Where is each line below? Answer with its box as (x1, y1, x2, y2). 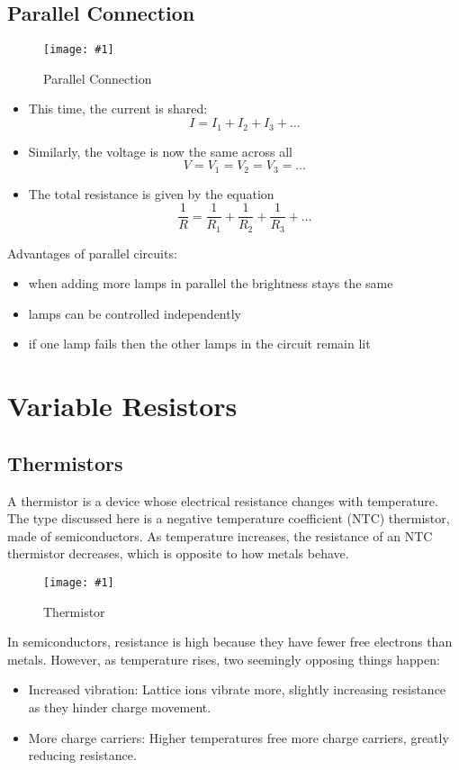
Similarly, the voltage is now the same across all (28, 141, 292, 160)
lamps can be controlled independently (28, 303, 241, 322)
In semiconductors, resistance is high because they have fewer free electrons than (7, 632, 453, 651)
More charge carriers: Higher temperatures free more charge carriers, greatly (28, 728, 449, 747)
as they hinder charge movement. (28, 698, 211, 717)
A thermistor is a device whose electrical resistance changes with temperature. (7, 491, 438, 510)
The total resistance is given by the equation (28, 184, 274, 203)
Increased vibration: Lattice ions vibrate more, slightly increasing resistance (28, 680, 446, 699)
